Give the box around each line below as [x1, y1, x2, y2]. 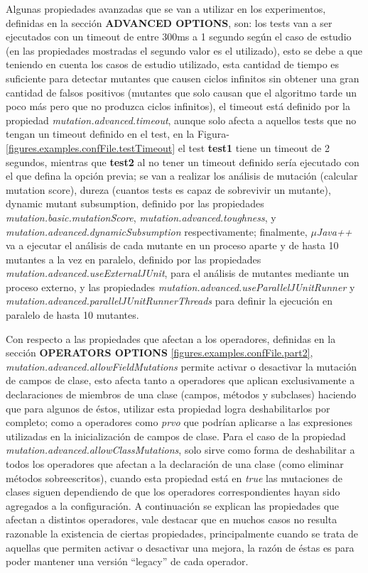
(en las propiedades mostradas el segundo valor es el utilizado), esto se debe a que [6, 43, 362, 58]
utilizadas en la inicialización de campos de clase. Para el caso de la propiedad [6, 428, 346, 443]
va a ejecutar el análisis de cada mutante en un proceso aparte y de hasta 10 [6, 238, 339, 253]
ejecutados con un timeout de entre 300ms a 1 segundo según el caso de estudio [6, 29, 352, 44]
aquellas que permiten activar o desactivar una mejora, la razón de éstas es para [6, 540, 355, 555]
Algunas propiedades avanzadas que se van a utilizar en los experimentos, [6, 1, 326, 16]
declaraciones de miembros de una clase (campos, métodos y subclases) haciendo [6, 387, 357, 402]
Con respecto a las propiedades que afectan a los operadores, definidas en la [6, 331, 336, 346]
